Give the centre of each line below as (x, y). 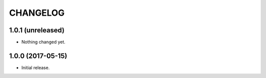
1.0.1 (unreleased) (37, 30)
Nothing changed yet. (44, 42)
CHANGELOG (37, 13)
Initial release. (35, 67)
